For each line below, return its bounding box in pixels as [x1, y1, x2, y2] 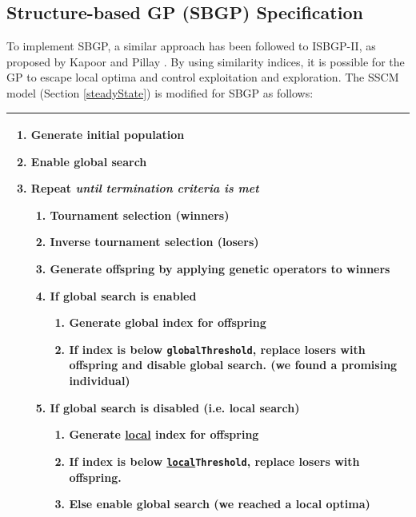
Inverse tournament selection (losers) [50, 233, 259, 250]
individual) [69, 372, 130, 389]
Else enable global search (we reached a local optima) [69, 495, 370, 512]
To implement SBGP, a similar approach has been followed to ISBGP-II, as [6, 38, 376, 54]
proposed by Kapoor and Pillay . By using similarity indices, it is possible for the [6, 53, 405, 70]
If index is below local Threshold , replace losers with [69, 452, 360, 469]
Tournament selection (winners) [50, 206, 230, 223]
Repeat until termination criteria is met [30, 180, 259, 197]
